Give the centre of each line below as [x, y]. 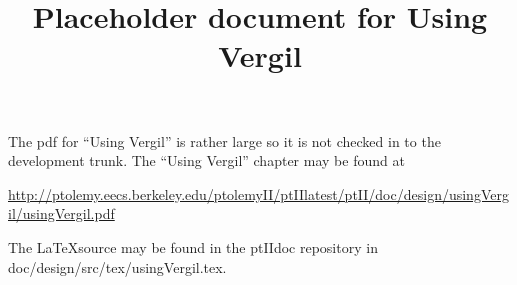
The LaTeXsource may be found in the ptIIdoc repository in [193, 246]
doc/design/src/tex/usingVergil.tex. [117, 266]
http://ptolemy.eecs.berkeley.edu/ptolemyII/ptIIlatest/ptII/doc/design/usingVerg [258, 193]
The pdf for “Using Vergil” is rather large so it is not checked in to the [224, 140]
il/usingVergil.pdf [61, 213]
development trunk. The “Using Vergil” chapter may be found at [206, 160]
